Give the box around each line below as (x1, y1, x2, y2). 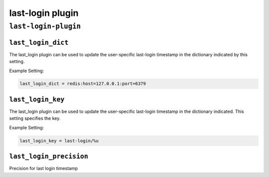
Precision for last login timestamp (9, 166, 78, 172)
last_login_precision (9, 152, 88, 161)
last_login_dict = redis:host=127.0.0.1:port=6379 (19, 81, 146, 87)
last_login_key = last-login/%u (19, 138, 99, 144)
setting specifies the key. (9, 115, 61, 121)
